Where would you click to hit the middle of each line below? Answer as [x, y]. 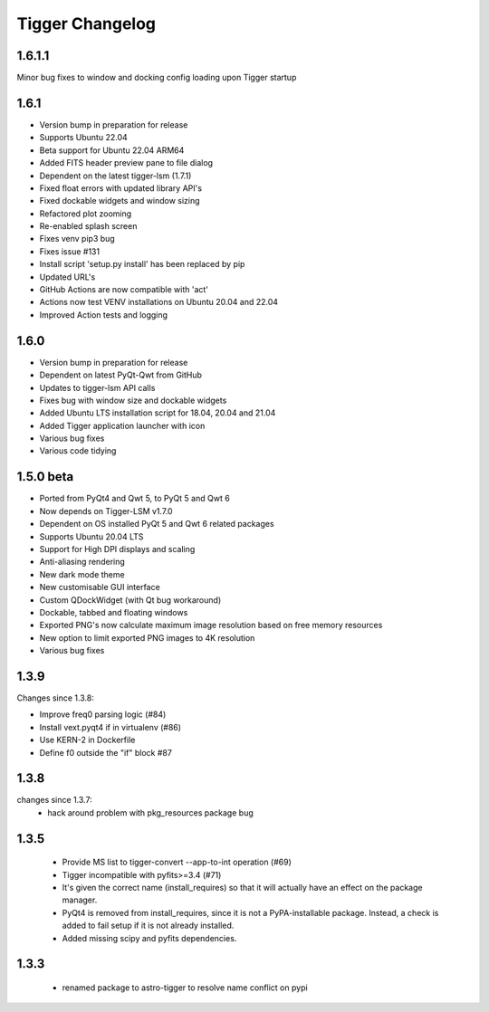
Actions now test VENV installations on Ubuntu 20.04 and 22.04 [159, 302]
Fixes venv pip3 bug [77, 239]
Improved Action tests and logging [103, 315]
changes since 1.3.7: [54, 800]
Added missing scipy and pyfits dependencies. [149, 938]
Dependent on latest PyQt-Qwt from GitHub [121, 375]
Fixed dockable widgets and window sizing [120, 201]
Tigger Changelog [86, 24]
